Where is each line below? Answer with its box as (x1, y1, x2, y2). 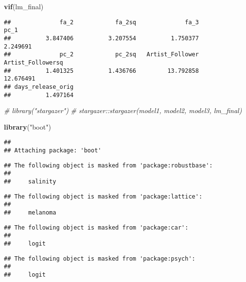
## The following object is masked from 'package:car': (4, 224, 189, 231)
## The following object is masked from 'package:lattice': (4, 193, 203, 200)
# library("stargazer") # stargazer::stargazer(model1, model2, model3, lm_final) (4, 105, 242, 116)
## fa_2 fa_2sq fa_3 (4, 18, 199, 26)
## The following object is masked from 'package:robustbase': (4, 162, 213, 169)
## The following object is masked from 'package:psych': (4, 255, 195, 262)
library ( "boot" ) (4, 121, 51, 132)
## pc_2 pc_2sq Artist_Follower (4, 51, 199, 58)
